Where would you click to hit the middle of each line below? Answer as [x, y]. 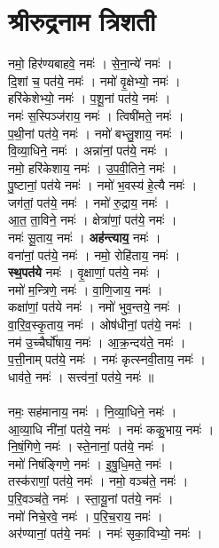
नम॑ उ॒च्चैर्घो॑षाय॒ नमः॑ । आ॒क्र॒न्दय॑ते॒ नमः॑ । [97, 342]
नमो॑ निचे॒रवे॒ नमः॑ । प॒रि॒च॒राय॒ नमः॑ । [86, 516]
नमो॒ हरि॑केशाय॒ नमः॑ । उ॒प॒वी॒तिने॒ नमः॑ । [93, 167]
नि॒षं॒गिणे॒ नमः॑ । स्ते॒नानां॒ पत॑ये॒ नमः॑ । [87, 446]
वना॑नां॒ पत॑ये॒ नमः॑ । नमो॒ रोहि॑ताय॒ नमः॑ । [94, 254]
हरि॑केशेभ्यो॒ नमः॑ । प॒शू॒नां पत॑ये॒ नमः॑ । [90, 98]
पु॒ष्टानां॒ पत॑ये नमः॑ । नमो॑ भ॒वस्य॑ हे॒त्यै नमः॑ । [103, 185]
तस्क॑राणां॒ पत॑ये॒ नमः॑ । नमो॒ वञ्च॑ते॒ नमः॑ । [98, 481]
